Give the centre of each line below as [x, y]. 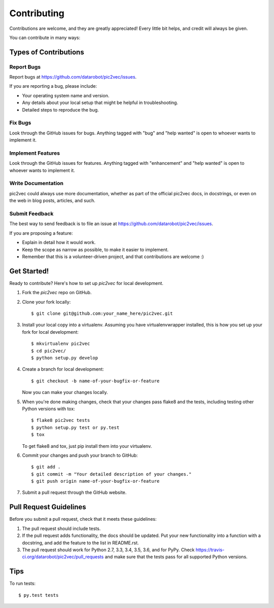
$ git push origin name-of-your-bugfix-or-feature [95, 481]
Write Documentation [36, 184]
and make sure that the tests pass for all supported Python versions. [176, 557]
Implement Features [35, 153]
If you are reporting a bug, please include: [53, 86]
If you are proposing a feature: [41, 233]
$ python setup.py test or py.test [75, 427]
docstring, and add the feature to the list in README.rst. [80, 543]
